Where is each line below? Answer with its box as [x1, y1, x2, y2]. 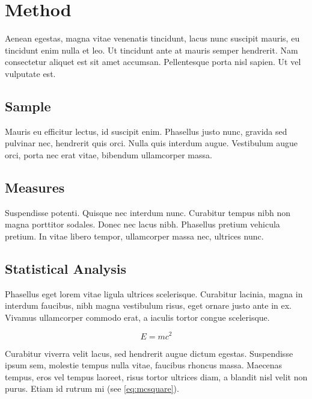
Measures [5, 178, 65, 196]
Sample [5, 96, 51, 115]
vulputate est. [5, 67, 56, 79]
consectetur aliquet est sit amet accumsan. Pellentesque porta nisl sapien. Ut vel [5, 55, 301, 68]
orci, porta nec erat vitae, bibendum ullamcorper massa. [5, 148, 212, 161]
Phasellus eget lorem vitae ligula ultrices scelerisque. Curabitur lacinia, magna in [5, 287, 303, 300]
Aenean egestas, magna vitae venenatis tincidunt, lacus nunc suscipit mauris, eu [5, 32, 300, 45]
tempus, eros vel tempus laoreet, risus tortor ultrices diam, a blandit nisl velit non [5, 370, 308, 383]
